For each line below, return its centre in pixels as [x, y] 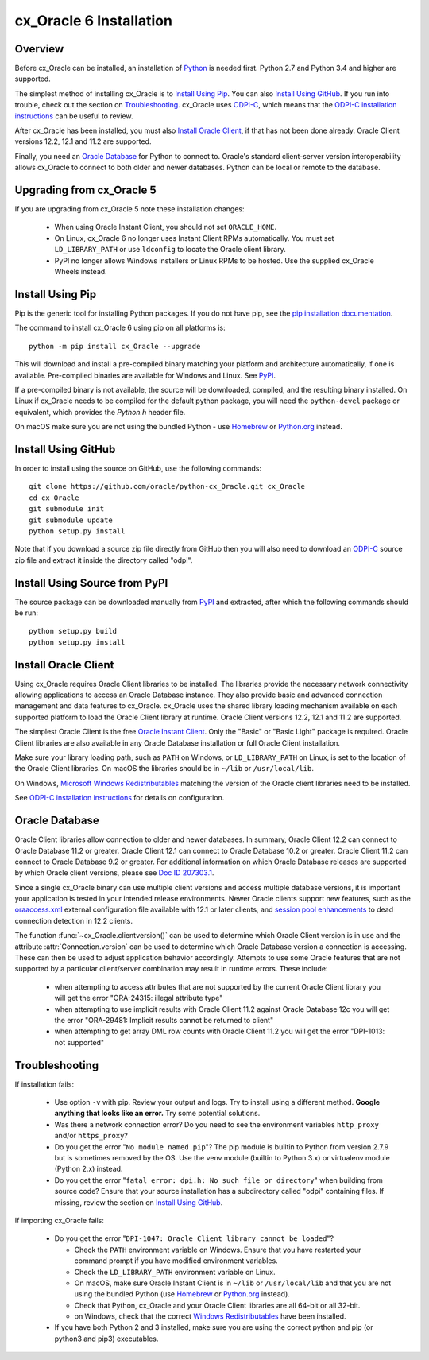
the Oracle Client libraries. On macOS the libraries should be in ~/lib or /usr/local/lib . [164, 769]
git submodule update [71, 520]
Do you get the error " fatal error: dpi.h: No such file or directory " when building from [218, 1180]
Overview [39, 49]
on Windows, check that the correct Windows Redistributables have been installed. [210, 1316]
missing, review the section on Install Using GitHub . [139, 1202]
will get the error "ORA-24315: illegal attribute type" [139, 998]
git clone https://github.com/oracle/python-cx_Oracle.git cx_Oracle [167, 486]
